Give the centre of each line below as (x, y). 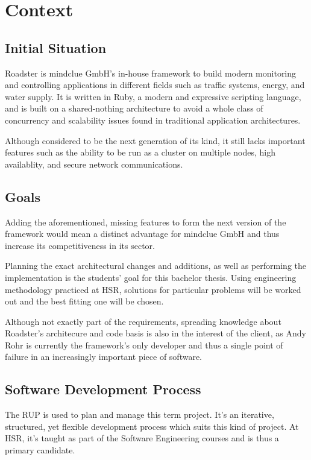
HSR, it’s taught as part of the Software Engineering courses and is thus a (142, 438)
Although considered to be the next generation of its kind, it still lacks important (155, 140)
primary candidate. (40, 450)
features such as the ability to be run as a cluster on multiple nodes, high (140, 152)
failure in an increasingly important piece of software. (103, 357)
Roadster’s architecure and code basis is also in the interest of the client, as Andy (155, 333)
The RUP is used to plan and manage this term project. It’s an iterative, (140, 414)
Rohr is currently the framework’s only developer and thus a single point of (144, 345)
